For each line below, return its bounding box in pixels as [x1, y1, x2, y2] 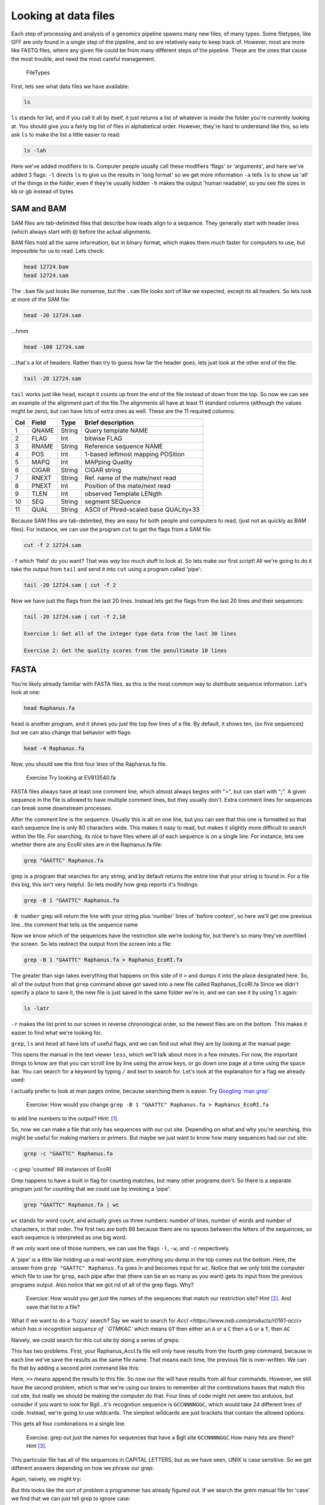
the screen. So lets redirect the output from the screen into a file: [11, 940, 172, 948]
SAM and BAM [11, 203, 67, 214]
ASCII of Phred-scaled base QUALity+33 [84, 506, 200, 514]
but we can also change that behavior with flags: [11, 728, 132, 736]
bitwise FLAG [84, 434, 123, 442]
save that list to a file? [26, 1303, 81, 1311]
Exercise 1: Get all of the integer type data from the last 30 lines [23, 630, 237, 637]
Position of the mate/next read [84, 482, 171, 490]
